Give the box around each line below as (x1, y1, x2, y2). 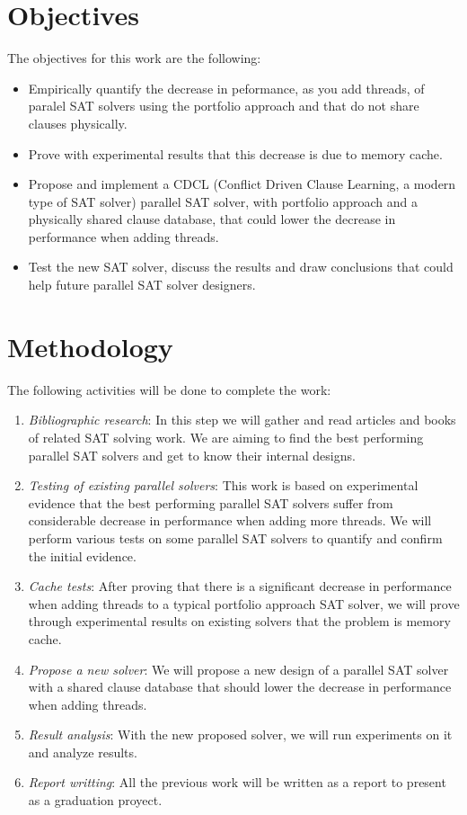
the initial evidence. (28, 546, 137, 565)
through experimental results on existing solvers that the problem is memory (28, 612, 451, 631)
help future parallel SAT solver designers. (28, 275, 256, 294)
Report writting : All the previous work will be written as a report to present (28, 773, 446, 792)
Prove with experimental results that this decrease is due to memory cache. (28, 144, 443, 163)
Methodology (7, 327, 173, 364)
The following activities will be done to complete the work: (7, 380, 331, 399)
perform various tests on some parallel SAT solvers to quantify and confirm (28, 528, 443, 547)
